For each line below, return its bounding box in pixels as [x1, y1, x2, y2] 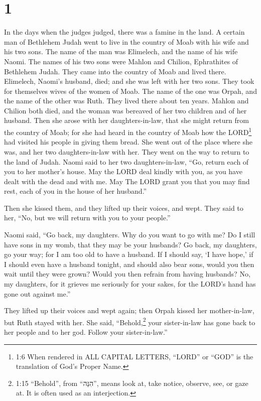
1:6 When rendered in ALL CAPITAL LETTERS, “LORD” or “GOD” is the [16, 351, 253, 361]
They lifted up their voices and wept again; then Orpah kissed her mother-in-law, [4, 305, 254, 316]
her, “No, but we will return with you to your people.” [4, 212, 171, 223]
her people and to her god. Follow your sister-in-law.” [4, 327, 168, 337]
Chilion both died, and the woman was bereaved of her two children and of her [4, 105, 247, 115]
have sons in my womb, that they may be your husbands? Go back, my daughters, [4, 239, 257, 249]
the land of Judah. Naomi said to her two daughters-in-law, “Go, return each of [4, 156, 249, 167]
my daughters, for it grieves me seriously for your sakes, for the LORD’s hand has [4, 279, 256, 289]
